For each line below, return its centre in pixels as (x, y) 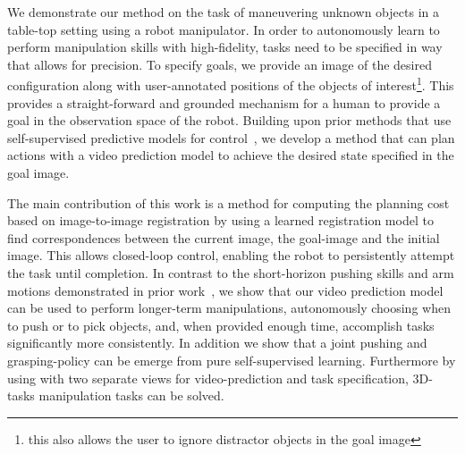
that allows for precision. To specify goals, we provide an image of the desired (220, 64)
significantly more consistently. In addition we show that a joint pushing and (217, 343)
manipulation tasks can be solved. (131, 395)
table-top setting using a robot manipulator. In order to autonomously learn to (224, 29)
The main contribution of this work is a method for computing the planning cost (228, 202)
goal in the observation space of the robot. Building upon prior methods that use (229, 120)
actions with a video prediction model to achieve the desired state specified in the (231, 155)
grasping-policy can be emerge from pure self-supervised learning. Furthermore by (232, 360)
